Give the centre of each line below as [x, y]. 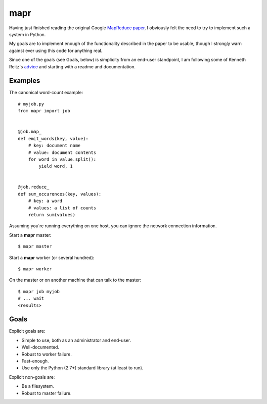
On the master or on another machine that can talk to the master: [75, 280]
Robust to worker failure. [46, 354]
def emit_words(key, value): [53, 138]
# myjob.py [31, 104]
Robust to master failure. [46, 393]
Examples [25, 81]
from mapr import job [44, 111]
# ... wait [31, 299]
